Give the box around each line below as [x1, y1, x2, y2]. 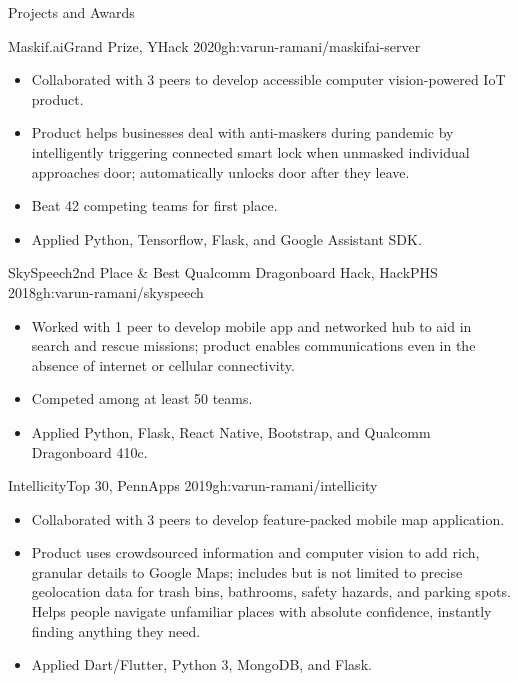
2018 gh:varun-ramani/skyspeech [8, 281, 204, 302]
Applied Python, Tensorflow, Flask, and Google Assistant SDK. [31, 228, 422, 249]
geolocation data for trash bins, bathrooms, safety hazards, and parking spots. [31, 581, 511, 602]
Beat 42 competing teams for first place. [31, 195, 278, 216]
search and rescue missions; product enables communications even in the [31, 335, 476, 356]
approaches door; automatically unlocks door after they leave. [31, 161, 410, 182]
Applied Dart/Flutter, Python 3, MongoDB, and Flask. [31, 654, 372, 675]
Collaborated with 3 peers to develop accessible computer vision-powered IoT [31, 69, 506, 90]
